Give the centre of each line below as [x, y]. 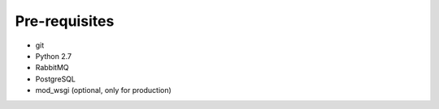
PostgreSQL [56, 79]
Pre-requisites [65, 21]
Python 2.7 [54, 56]
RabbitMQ [52, 68]
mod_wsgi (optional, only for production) [104, 90]
